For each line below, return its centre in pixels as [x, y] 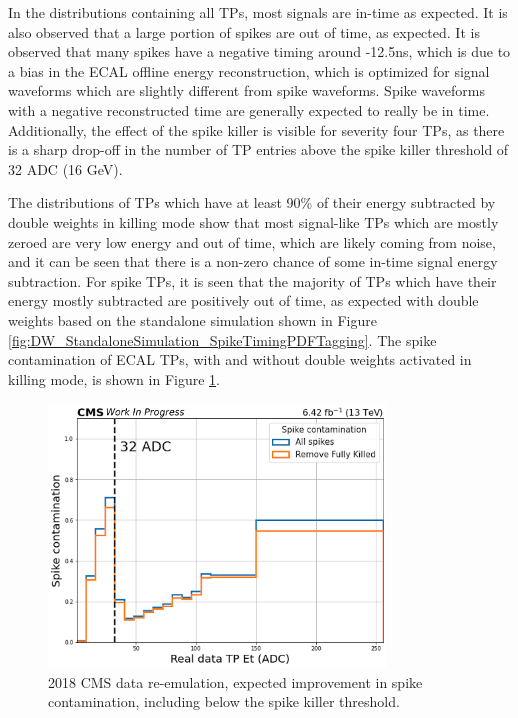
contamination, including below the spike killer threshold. [224, 701]
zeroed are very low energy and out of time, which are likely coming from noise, [252, 241]
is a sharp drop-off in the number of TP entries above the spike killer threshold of [258, 149]
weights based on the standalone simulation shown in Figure [192, 319]
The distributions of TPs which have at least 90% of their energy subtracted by [252, 202]
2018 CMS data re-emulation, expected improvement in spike [235, 681]
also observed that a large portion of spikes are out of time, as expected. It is [244, 31]
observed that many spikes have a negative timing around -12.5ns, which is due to [259, 51]
